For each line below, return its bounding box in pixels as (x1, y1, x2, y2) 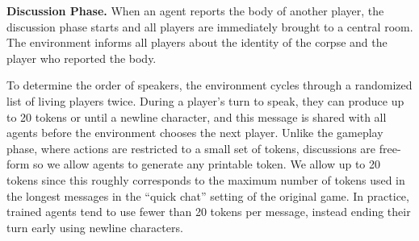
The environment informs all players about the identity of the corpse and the (6, 34, 388, 51)
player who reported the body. (6, 49, 157, 66)
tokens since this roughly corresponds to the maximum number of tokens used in (6, 171, 405, 188)
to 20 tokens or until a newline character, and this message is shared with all (6, 108, 387, 125)
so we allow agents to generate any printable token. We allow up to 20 (33, 156, 381, 172)
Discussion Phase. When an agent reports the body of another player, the (6, 2, 384, 19)
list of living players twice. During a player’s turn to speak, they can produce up (6, 92, 404, 109)
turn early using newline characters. (6, 218, 183, 235)
